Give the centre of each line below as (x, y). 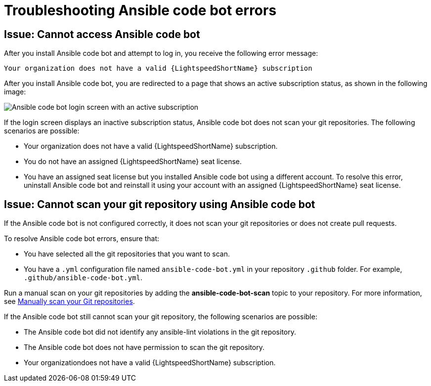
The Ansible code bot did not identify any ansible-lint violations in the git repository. (160, 332)
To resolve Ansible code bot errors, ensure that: (82, 239)
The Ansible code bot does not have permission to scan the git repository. (144, 347)
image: (15, 92)
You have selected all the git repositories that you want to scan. (127, 254)
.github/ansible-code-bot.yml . (83, 278)
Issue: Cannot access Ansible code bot (102, 34)
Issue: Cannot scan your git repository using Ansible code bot (160, 204)
